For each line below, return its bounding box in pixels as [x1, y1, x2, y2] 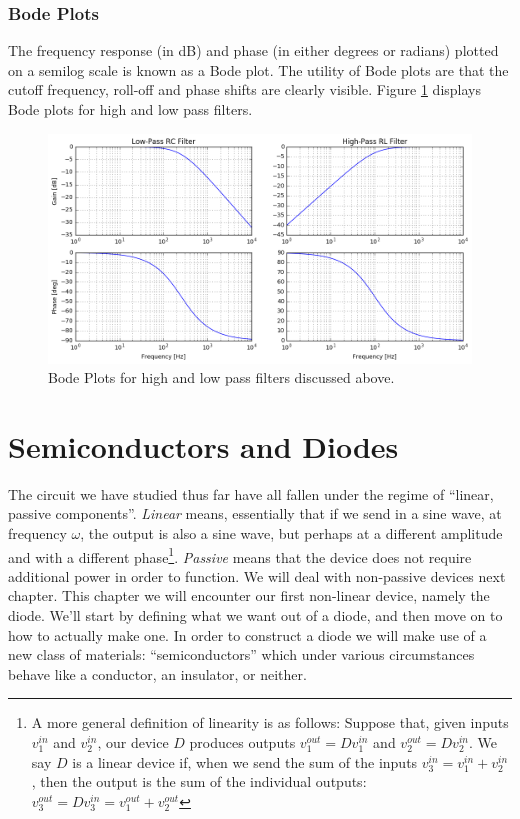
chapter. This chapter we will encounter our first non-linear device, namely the [8, 585, 490, 606]
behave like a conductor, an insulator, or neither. [8, 663, 307, 684]
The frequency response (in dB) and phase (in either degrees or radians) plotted [8, 40, 499, 61]
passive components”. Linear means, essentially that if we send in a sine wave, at [8, 503, 502, 524]
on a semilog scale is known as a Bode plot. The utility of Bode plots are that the [8, 59, 509, 80]
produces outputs [189, 732, 296, 752]
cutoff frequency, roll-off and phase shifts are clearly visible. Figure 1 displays [8, 79, 481, 100]
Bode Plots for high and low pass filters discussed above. [48, 367, 395, 388]
